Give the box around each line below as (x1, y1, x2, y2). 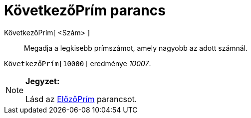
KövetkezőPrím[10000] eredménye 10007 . (4, 59, 151, 68)
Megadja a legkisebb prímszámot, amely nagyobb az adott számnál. (24, 43, 248, 52)
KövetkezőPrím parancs (4, 2, 166, 19)
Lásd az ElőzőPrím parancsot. (25, 94, 137, 104)
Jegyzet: (25, 76, 60, 86)
